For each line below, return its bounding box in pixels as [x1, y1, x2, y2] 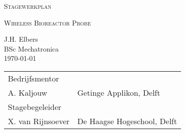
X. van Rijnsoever [8, 115, 70, 127]
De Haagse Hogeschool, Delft [77, 115, 177, 127]
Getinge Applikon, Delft [77, 86, 160, 98]
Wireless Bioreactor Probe [4, 17, 91, 27]
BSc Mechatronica [4, 43, 59, 53]
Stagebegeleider [8, 101, 62, 112]
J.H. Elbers [4, 34, 38, 44]
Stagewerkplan [4, 1, 52, 11]
